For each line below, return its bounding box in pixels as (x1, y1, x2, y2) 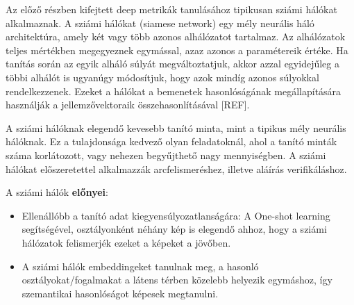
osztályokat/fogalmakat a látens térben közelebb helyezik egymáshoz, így (22, 272, 332, 287)
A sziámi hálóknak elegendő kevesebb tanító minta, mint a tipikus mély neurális (6, 120, 346, 135)
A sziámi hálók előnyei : (6, 185, 108, 199)
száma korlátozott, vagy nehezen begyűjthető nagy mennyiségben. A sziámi (6, 147, 326, 162)
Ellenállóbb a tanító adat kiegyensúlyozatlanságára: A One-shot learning (22, 208, 330, 222)
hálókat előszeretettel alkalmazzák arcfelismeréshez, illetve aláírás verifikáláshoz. (6, 161, 347, 176)
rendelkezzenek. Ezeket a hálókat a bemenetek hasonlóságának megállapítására (6, 83, 342, 98)
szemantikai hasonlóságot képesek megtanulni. (22, 286, 219, 300)
